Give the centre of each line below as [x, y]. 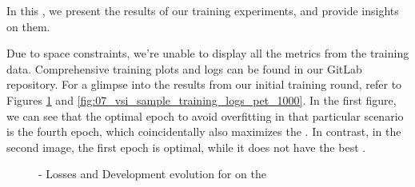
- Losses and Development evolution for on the [152, 174]
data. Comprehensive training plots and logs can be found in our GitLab [184, 68]
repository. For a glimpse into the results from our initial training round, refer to [204, 84]
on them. [28, 26]
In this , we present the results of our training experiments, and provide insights [203, 10]
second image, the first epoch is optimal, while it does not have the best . [186, 147]
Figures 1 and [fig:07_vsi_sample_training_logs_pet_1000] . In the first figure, [202, 99]
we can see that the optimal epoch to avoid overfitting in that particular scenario [205, 115]
